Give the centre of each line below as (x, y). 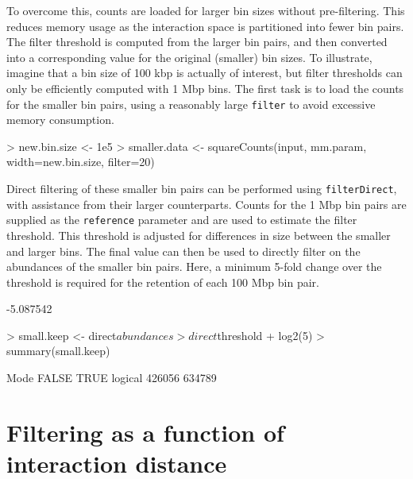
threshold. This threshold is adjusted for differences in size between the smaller (199, 235)
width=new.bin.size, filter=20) (81, 162)
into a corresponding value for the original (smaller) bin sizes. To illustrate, (189, 57)
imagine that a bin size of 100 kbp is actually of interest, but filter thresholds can (205, 73)
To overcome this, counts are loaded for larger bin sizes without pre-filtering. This (206, 10)
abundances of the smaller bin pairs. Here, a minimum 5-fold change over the (194, 267)
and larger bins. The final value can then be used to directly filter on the (183, 251)
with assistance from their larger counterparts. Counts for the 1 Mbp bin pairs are (206, 204)
